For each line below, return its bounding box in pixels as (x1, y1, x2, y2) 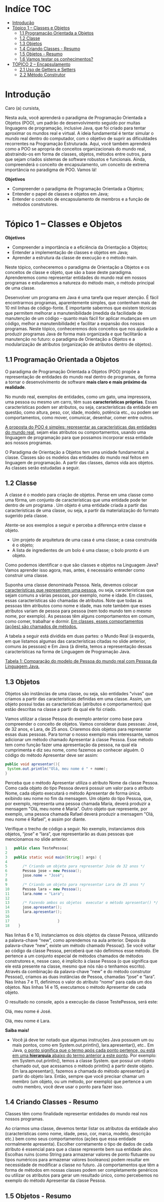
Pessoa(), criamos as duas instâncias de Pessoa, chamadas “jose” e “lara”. (5, 974, 155, 979)
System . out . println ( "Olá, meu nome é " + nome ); (7, 766, 108, 772)
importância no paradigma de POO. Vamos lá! (5, 167, 97, 173)
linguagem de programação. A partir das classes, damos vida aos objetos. (5, 459, 155, 465)
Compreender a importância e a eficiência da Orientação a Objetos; (12, 244, 148, 250)
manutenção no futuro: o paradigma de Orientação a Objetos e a (5, 336, 135, 342)
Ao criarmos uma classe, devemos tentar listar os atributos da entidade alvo (5, 1126, 158, 1131)
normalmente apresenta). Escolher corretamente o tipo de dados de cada (5, 1141, 153, 1147)
